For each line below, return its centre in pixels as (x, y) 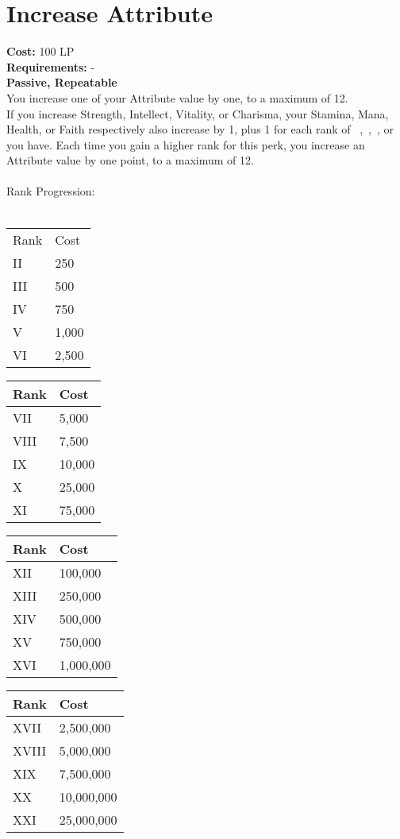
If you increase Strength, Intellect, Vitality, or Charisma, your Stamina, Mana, (198, 113)
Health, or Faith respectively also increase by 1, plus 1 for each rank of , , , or (200, 129)
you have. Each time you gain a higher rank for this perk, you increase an (186, 144)
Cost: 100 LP (40, 51)
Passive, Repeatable (62, 82)
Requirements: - (51, 66)
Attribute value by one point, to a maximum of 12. (130, 160)
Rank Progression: (51, 191)
